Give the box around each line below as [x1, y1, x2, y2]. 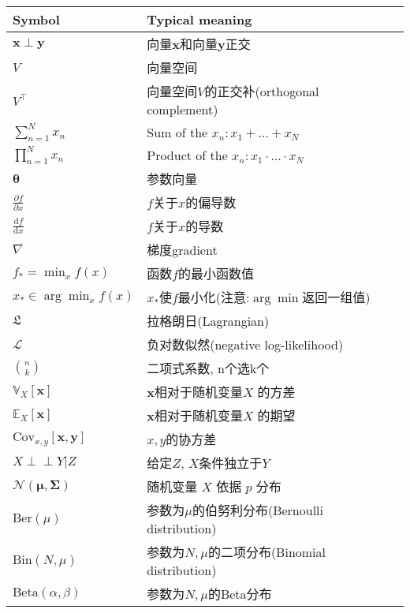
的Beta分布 [207, 585, 272, 604]
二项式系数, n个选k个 [147, 359, 270, 378]
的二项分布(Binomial [207, 543, 326, 562]
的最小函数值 [178, 264, 255, 283]
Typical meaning [147, 10, 252, 28]
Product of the [147, 146, 228, 165]
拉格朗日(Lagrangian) [147, 312, 270, 331]
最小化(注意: [177, 288, 250, 307]
